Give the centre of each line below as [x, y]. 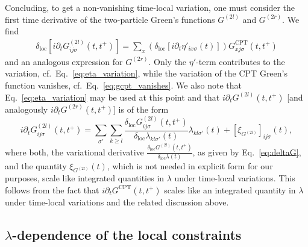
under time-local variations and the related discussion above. [117, 202]
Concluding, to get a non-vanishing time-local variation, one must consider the [150, 7]
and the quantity [36, 165]
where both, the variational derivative [74, 152]
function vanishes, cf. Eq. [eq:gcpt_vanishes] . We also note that [123, 85]
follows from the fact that [52, 189]
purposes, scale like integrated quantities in [85, 178]
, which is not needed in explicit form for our [190, 165]
